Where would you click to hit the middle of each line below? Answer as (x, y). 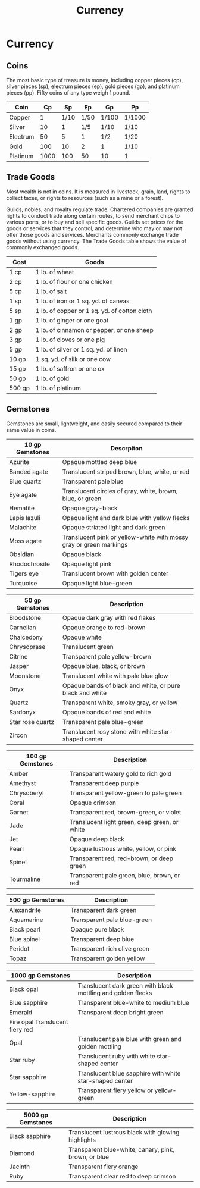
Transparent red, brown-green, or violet (125, 812)
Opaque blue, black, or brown (104, 666)
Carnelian (23, 627)
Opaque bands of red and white (107, 712)
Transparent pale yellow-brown (107, 656)
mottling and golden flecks (115, 993)
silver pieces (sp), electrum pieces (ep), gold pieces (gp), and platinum (93, 86)
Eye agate (23, 494)
